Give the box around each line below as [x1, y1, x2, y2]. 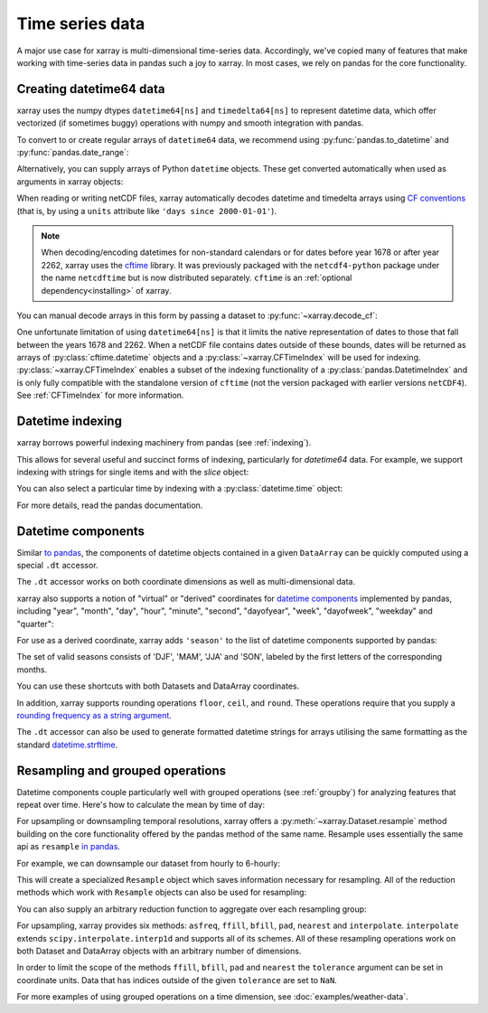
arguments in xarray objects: [16, 176, 124, 187]
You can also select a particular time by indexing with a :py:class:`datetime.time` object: [16, 483, 343, 494]
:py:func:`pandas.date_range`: [16, 147, 129, 158]
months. [16, 664, 48, 675]
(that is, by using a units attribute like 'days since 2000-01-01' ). [16, 205, 277, 216]
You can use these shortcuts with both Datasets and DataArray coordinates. [16, 680, 300, 691]
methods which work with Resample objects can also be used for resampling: [16, 886, 307, 898]
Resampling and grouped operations [16, 763, 226, 778]
